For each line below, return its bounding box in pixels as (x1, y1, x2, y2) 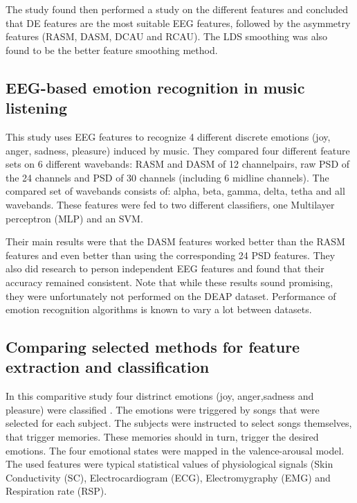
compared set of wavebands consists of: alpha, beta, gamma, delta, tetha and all (6, 184, 345, 198)
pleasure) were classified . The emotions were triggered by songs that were (6, 402, 320, 416)
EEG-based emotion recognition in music (6, 76, 305, 98)
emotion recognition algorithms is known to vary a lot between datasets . (6, 302, 312, 317)
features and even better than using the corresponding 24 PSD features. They (6, 247, 336, 262)
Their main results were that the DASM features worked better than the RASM (6, 234, 345, 249)
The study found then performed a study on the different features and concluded (6, 2, 349, 16)
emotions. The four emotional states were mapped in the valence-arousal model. (6, 443, 345, 457)
